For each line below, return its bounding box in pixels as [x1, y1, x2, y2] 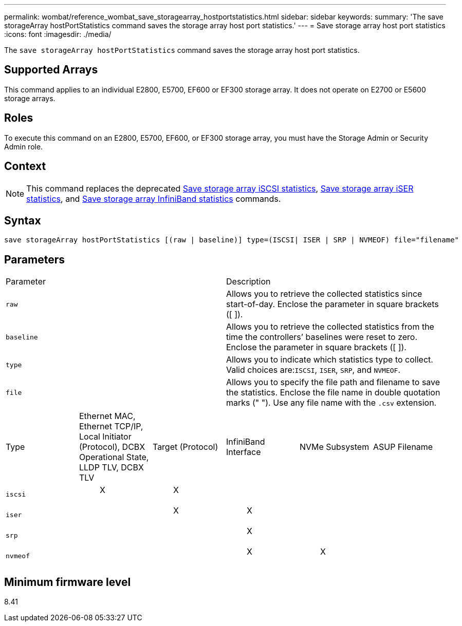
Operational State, [79, 452, 149, 463]
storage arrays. [4, 93, 56, 103]
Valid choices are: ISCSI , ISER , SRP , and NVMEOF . [226, 365, 400, 375]
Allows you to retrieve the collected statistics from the [226, 321, 434, 332]
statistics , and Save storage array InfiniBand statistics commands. [26, 193, 281, 204]
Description [226, 276, 271, 287]
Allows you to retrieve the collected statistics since [226, 289, 422, 299]
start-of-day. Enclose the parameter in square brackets [226, 299, 439, 310]
